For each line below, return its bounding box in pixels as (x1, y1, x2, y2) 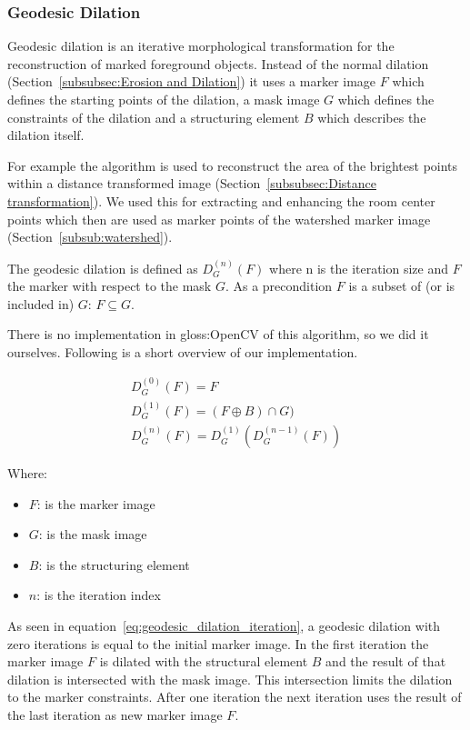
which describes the (317, 107, 426, 126)
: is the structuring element (38, 555, 190, 574)
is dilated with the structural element (99, 652, 308, 671)
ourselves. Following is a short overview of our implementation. (7, 342, 358, 361)
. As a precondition (225, 276, 333, 295)
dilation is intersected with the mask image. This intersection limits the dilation (7, 669, 453, 688)
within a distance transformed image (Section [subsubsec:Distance (7, 174, 376, 193)
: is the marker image (36, 494, 155, 513)
